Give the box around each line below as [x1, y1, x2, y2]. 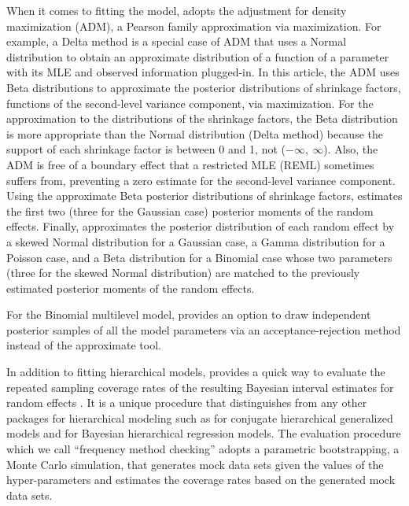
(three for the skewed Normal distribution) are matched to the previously [6, 264, 360, 281]
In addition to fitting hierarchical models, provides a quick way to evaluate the [6, 364, 385, 380]
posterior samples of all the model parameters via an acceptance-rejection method [6, 321, 401, 338]
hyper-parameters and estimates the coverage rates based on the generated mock [6, 471, 396, 488]
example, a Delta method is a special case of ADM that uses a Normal [6, 33, 347, 50]
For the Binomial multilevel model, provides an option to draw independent [6, 306, 371, 323]
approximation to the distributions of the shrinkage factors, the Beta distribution [6, 110, 398, 127]
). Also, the [323, 141, 378, 157]
